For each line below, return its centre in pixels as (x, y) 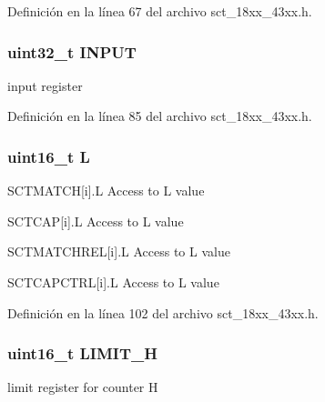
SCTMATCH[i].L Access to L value (106, 191)
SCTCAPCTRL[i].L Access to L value (113, 282)
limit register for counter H (83, 387)
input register (45, 85)
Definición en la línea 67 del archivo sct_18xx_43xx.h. (160, 11)
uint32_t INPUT (72, 51)
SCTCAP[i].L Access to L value (96, 221)
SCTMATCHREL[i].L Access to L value (119, 251)
